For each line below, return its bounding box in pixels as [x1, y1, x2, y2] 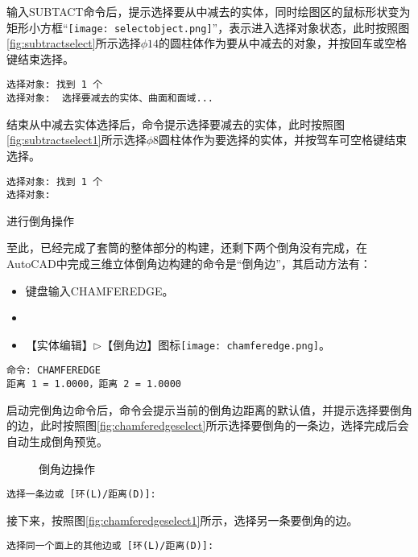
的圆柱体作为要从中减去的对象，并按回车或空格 [159, 35, 408, 52]
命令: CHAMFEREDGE [6, 365, 101, 377]
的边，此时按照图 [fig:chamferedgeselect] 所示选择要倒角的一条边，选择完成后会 [6, 417, 409, 434]
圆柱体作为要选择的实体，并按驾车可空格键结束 [159, 131, 408, 148]
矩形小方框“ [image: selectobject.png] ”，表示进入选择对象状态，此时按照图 [6, 19, 410, 35]
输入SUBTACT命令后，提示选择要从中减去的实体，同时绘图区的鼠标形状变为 [6, 3, 411, 19]
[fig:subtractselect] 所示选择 [6, 35, 141, 52]
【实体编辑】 [25, 336, 93, 353]
